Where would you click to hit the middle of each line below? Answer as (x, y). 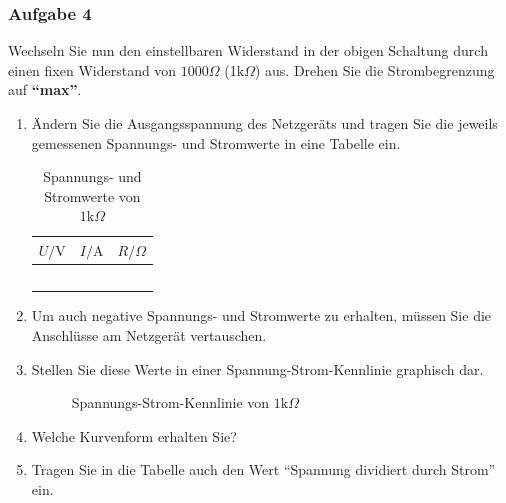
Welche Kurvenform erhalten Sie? (134, 435)
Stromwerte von (92, 195)
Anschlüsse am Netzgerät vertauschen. (149, 334)
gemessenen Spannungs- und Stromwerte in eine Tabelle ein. (216, 142)
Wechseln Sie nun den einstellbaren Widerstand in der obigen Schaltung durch (248, 50)
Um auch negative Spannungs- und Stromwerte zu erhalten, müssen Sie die (261, 315)
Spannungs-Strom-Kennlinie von (170, 402)
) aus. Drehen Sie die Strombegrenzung (374, 69)
